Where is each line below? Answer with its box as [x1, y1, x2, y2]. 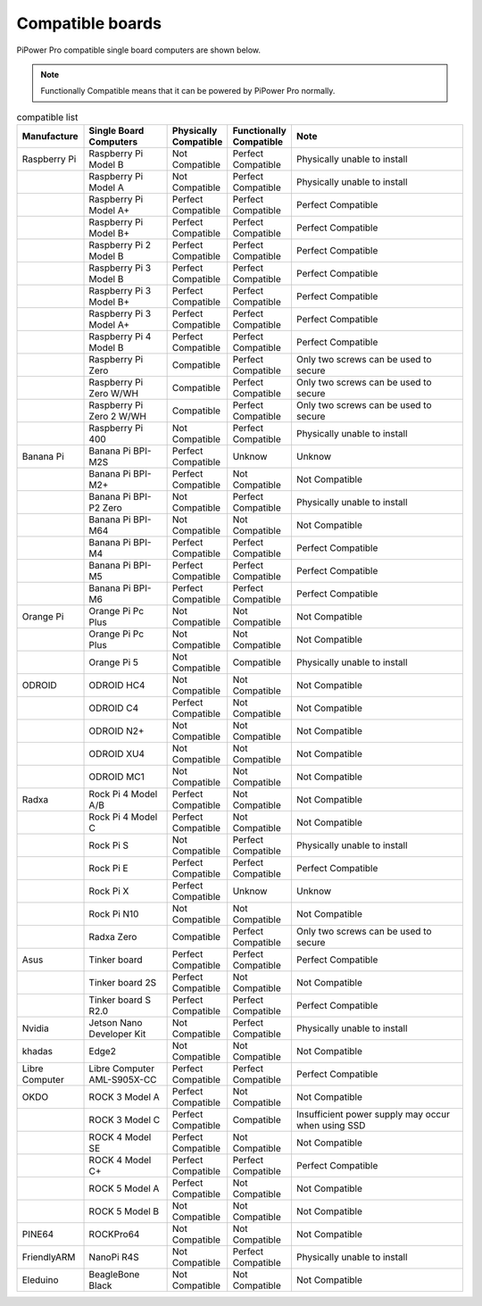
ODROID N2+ [88, 725, 145, 737]
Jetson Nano [88, 1017, 143, 1029]
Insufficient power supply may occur [295, 1108, 451, 1120]
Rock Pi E [88, 862, 129, 875]
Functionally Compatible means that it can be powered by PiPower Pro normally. [40, 86, 336, 96]
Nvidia [21, 1022, 49, 1035]
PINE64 [21, 1228, 54, 1241]
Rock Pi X [88, 885, 129, 897]
